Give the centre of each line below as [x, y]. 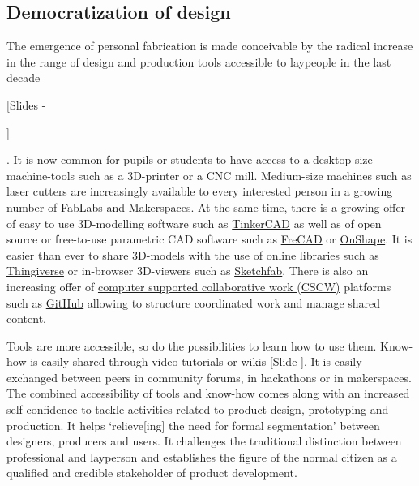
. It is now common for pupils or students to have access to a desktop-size [190, 159]
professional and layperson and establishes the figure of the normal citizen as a [202, 456]
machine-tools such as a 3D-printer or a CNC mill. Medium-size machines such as [209, 175]
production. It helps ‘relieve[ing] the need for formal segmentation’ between [193, 425]
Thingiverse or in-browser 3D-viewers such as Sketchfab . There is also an [188, 271]
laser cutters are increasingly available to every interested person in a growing [200, 191]
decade [24, 77]
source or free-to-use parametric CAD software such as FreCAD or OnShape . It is [209, 239]
